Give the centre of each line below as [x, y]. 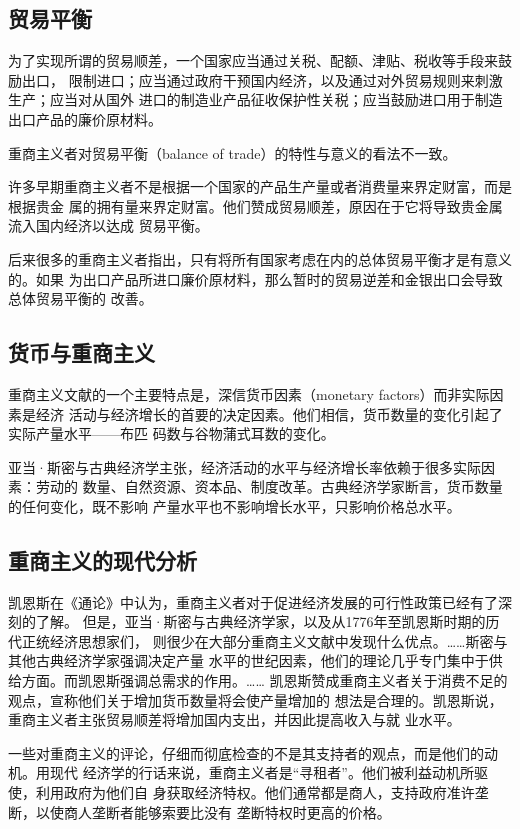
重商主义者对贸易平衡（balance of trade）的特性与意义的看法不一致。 [232, 152]
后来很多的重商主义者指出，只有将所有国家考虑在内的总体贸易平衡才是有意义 [260, 258]
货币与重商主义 [81, 352]
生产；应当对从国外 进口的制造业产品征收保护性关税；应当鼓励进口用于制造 [255, 99]
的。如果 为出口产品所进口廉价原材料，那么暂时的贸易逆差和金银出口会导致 [255, 278]
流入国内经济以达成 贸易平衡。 [108, 225]
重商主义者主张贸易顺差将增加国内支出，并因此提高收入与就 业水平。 [234, 719]
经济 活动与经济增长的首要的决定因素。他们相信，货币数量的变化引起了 [269, 413]
